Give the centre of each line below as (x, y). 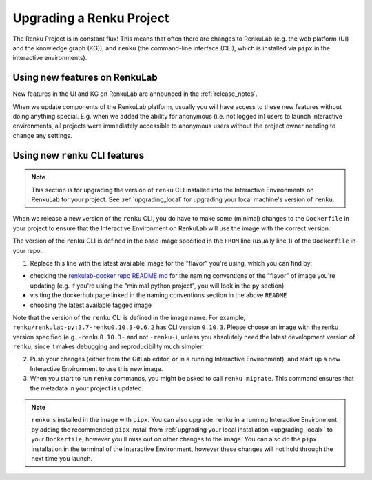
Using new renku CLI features (79, 155)
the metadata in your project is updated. (87, 388)
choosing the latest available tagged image (91, 305)
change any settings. (42, 135)
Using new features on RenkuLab (85, 78)
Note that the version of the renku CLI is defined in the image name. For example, (129, 317)
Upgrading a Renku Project (91, 18)
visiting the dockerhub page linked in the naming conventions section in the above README (158, 295)
